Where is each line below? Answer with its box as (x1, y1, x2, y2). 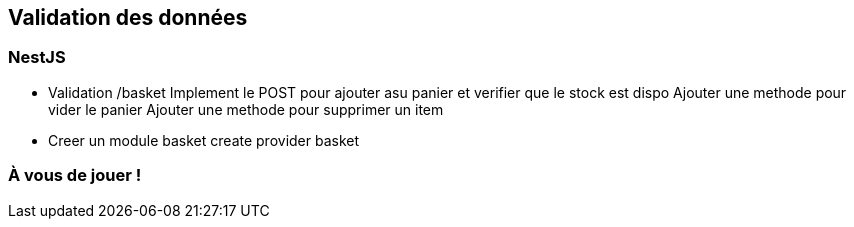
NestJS (8, 47, 66, 68)
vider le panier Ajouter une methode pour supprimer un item (48, 100, 444, 118)
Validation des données (8, 5, 248, 30)
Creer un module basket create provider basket (48, 131, 360, 149)
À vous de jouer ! (8, 165, 142, 186)
